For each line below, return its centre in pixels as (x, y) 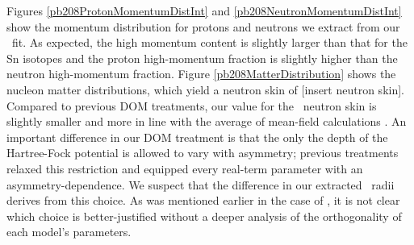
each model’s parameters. (69, 232)
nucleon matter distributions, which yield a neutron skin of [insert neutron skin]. (205, 89)
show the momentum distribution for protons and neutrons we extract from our (203, 26)
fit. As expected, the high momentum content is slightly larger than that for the (209, 42)
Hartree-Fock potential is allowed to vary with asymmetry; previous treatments (203, 153)
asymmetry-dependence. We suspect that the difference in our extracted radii (201, 184)
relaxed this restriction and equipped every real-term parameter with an (185, 168)
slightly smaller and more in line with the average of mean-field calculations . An (207, 121)
